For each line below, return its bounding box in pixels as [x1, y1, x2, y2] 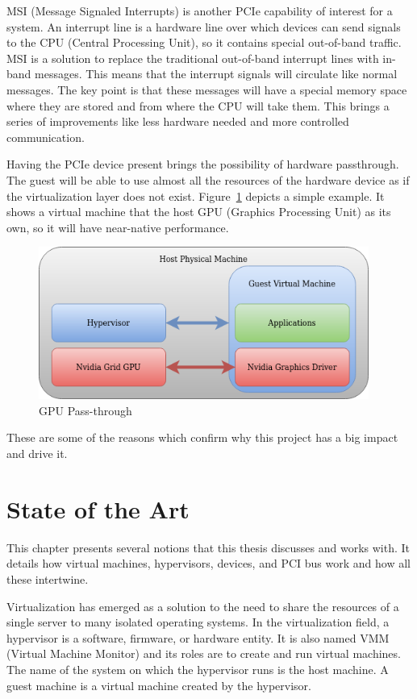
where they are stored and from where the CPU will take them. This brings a [6, 97, 390, 114]
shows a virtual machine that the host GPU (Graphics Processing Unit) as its [6, 203, 391, 220]
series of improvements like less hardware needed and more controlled [6, 113, 349, 130]
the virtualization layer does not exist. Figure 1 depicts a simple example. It [6, 187, 385, 204]
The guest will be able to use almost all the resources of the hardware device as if [6, 171, 410, 188]
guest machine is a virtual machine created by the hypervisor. [6, 676, 311, 693]
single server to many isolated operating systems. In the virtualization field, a [6, 614, 390, 630]
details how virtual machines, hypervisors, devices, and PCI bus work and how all [6, 555, 411, 572]
